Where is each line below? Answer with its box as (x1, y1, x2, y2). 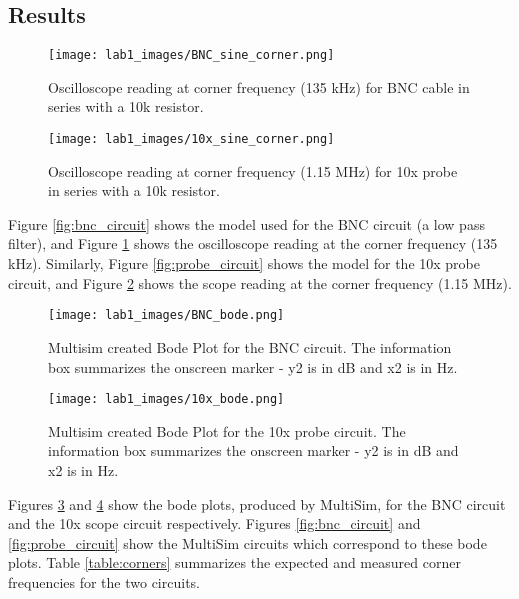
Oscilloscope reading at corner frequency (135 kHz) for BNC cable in (48, 76, 470, 97)
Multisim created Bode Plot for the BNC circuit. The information (48, 336, 452, 357)
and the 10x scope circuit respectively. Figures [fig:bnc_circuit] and (8, 513, 421, 534)
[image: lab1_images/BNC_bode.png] (48, 308, 285, 323)
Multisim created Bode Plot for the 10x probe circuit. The (48, 420, 406, 441)
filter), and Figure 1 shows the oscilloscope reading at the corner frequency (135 (8, 233, 498, 254)
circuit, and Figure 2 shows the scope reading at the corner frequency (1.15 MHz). (8, 272, 512, 293)
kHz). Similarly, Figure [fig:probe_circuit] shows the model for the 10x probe (8, 253, 480, 274)
